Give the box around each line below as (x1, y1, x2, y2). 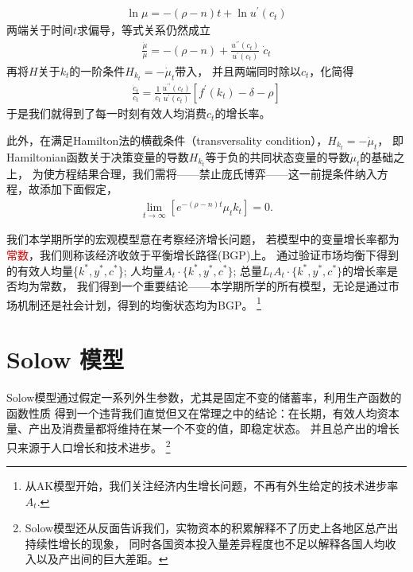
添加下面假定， (39, 181, 118, 197)
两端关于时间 (6, 21, 73, 38)
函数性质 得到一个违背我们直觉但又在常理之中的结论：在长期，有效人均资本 (6, 404, 399, 421)
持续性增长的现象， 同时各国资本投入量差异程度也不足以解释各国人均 (25, 535, 385, 551)
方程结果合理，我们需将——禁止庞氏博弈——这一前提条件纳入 (54, 165, 377, 181)
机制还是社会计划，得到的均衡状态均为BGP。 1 (17, 294, 261, 313)
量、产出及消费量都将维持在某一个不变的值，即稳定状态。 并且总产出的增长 (6, 420, 399, 437)
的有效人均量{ (6, 262, 79, 278)
